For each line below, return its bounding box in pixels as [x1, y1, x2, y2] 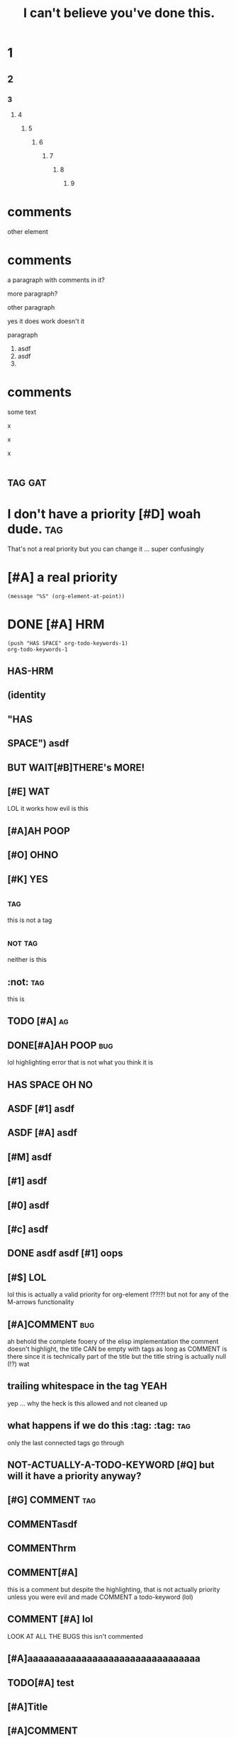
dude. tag [7, 521, 64, 537]
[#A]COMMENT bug [7, 1318, 94, 1330]
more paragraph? [7, 289, 58, 298]
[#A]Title [7, 1701, 48, 1712]
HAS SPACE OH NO [7, 1079, 94, 1091]
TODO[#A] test [7, 1676, 74, 1688]
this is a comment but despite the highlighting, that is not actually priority [7, 1586, 220, 1594]
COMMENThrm [7, 1542, 77, 1554]
